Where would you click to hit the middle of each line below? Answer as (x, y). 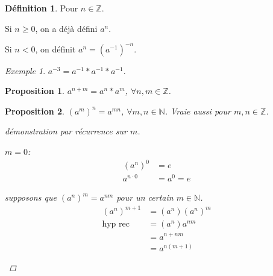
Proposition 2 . (35, 111)
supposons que (31, 197)
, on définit (55, 49)
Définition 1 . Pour (42, 8)
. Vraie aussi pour (198, 111)
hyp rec (116, 224)
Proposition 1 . (35, 91)
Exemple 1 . (25, 70)
